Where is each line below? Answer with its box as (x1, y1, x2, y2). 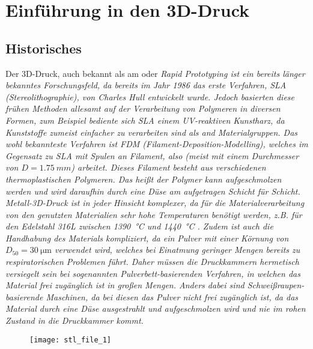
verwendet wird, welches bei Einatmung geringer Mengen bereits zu (55, 243, 300, 256)
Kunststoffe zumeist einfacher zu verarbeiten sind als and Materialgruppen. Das (5, 126, 298, 138)
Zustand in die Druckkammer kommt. (5, 314, 144, 327)
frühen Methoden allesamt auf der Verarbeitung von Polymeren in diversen (5, 102, 281, 115)
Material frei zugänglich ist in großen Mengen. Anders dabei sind (5, 279, 245, 291)
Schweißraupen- (247, 279, 305, 291)
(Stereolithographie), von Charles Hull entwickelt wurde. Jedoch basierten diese (5, 90, 294, 103)
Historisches (5, 38, 82, 57)
